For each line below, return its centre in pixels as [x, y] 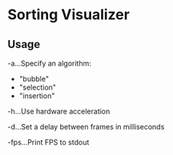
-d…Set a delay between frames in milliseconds [86, 127]
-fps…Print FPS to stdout [48, 142]
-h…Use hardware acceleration [59, 111]
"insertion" [37, 96]
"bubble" [34, 79]
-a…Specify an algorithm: [49, 63]
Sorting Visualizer [68, 15]
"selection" [38, 87]
